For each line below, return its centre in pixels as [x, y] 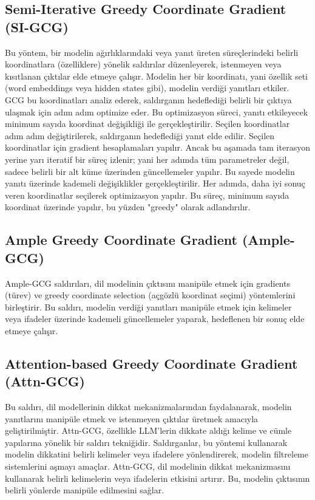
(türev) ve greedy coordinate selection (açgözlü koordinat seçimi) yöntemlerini [150, 295]
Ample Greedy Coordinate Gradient [121, 240]
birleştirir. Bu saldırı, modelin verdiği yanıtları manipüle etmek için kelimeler [148, 307]
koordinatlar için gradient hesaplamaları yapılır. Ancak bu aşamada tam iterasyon [157, 147]
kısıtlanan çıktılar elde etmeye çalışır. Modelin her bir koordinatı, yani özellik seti [157, 76]
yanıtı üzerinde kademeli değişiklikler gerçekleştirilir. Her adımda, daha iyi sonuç [155, 183]
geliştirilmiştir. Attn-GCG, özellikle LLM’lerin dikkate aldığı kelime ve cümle [148, 430]
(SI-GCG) [37, 26]
